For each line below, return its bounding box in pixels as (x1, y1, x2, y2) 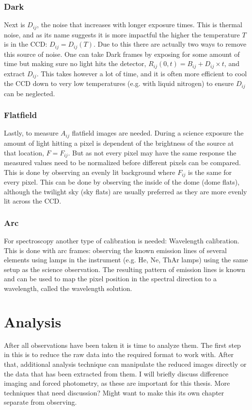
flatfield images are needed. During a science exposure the (72, 128, 244, 138)
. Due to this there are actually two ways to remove (93, 39, 247, 49)
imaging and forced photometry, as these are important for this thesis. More (4, 378, 230, 388)
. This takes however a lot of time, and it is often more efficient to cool (36, 68, 247, 78)
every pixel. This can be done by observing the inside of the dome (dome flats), (4, 177, 240, 187)
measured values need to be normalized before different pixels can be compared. (4, 157, 241, 167)
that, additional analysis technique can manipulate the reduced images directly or (4, 359, 247, 369)
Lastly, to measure (4, 128, 59, 138)
